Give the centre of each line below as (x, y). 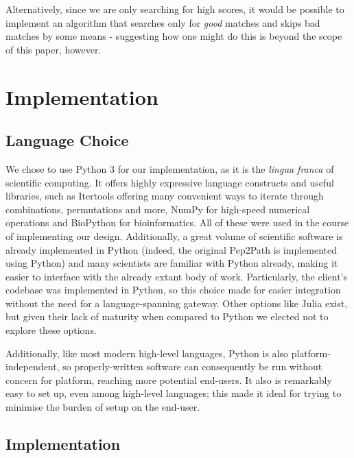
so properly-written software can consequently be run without (192, 366)
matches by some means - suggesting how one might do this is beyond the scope (174, 36)
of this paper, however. (54, 49)
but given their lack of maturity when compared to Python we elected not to (167, 316)
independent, (33, 366)
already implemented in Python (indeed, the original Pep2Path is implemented (171, 249)
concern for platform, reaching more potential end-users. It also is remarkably (169, 379)
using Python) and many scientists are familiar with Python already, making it (172, 263)
